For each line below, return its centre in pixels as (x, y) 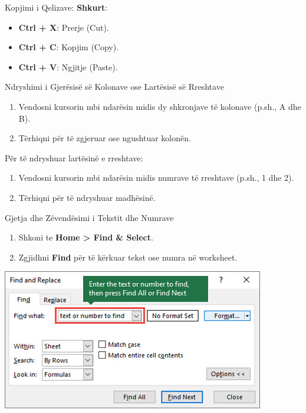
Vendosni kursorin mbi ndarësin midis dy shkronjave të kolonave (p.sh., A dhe (160, 106)
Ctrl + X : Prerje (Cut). (64, 27)
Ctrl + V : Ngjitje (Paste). (68, 66)
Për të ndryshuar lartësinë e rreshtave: (74, 157)
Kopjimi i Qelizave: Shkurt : (56, 7)
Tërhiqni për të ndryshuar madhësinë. (87, 197)
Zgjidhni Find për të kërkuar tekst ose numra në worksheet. (128, 257)
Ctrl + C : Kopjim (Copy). (69, 47)
